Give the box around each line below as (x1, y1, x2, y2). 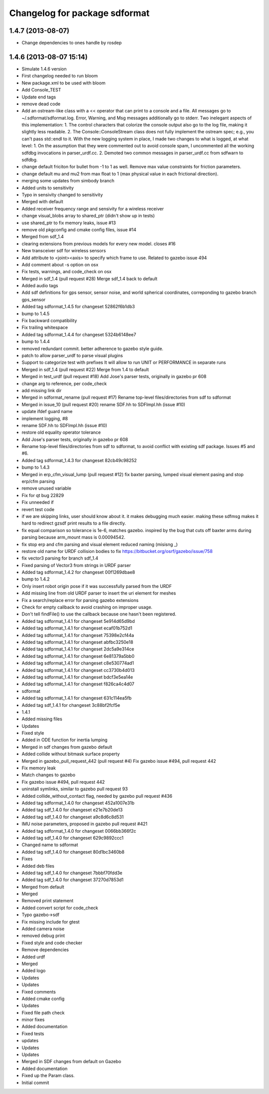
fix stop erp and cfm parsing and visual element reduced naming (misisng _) (21, 541, 178, 547)
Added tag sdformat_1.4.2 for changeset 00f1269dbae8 (21, 569, 135, 575)
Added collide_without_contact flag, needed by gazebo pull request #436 (21, 793, 173, 799)
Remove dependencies (21, 947, 69, 953)
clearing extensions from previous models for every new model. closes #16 (21, 240, 176, 247)
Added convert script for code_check (21, 905, 98, 911)
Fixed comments (21, 989, 56, 995)
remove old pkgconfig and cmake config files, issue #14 (21, 226, 136, 232)
